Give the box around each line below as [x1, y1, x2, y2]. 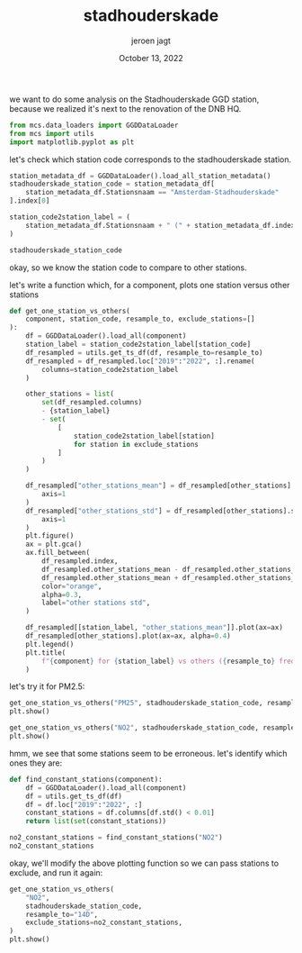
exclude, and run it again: [9, 867, 103, 878]
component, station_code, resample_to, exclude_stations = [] [25, 314, 255, 324]
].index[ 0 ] [9, 196, 50, 205]
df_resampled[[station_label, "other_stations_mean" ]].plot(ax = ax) [25, 623, 283, 632]
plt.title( [25, 648, 67, 658]
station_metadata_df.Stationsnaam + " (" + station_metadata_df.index [25, 221, 296, 230]
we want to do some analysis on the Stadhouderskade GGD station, [9, 94, 260, 104]
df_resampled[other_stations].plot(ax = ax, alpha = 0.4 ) [25, 631, 231, 640]
